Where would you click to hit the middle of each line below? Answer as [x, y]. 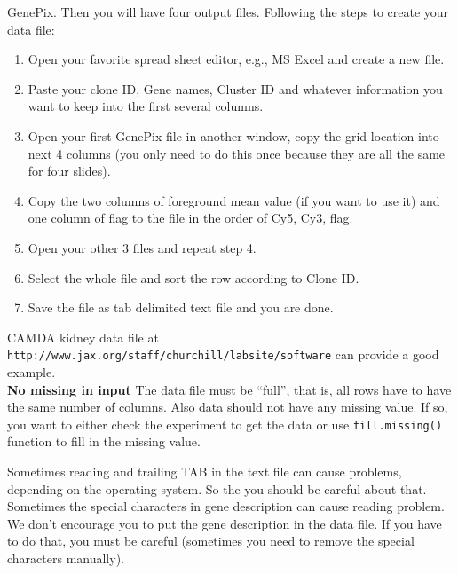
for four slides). [69, 171]
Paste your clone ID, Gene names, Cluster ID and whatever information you [235, 88]
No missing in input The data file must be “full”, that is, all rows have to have [229, 389]
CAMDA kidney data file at [83, 337]
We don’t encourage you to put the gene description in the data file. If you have [225, 523]
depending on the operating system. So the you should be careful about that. [217, 488]
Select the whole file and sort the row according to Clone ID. [193, 277]
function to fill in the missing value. [104, 441]
